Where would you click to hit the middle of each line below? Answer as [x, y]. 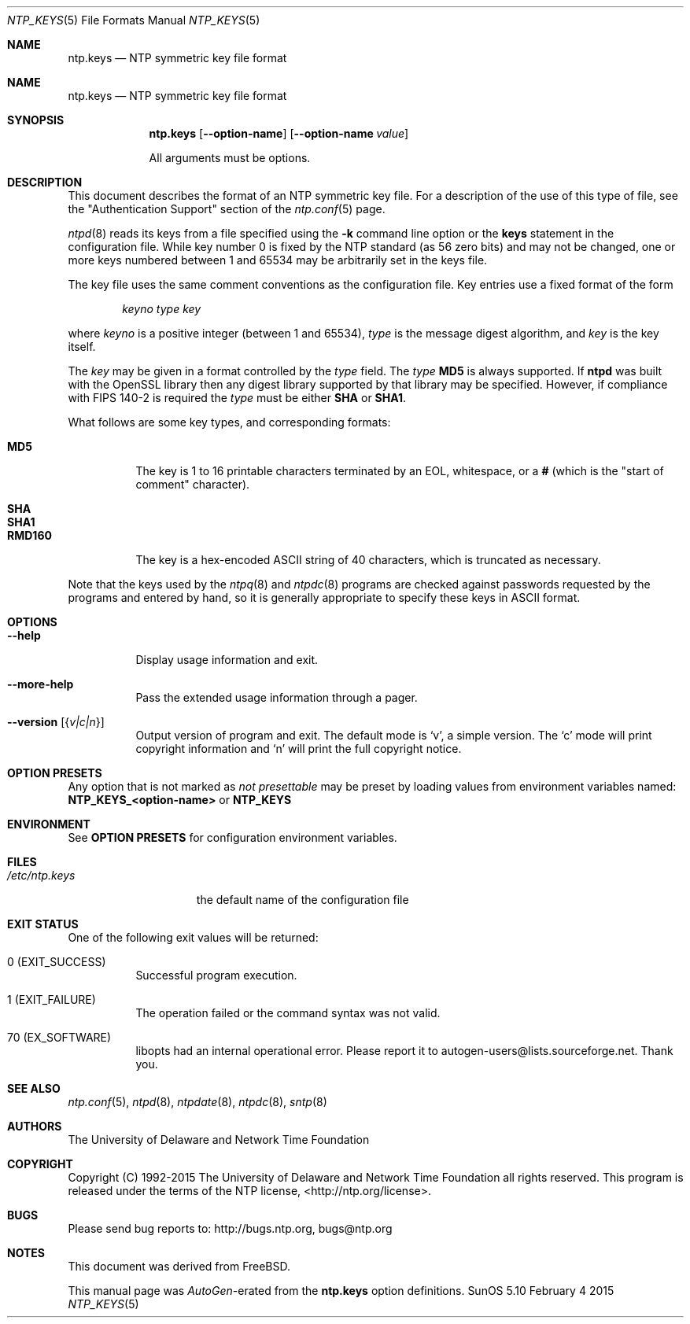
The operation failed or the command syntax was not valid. [288, 1013]
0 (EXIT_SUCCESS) [57, 962]
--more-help [41, 684]
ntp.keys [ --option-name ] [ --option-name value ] [279, 133]
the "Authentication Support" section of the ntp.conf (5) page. [227, 209]
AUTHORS [35, 1126]
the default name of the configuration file [303, 900]
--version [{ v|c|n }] [56, 722]
